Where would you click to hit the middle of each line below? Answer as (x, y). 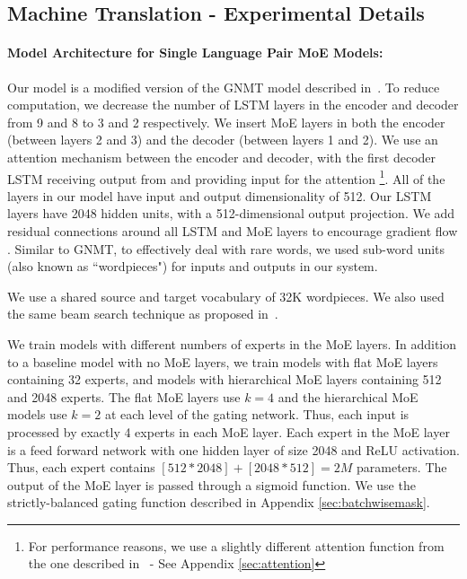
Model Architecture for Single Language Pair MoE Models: (195, 53)
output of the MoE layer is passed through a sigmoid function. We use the (211, 484)
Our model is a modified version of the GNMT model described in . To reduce (224, 87)
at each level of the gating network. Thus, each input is (257, 414)
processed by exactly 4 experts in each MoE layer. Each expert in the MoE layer (229, 431)
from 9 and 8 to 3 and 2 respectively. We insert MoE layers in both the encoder (226, 122)
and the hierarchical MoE (348, 396)
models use (37, 414)
